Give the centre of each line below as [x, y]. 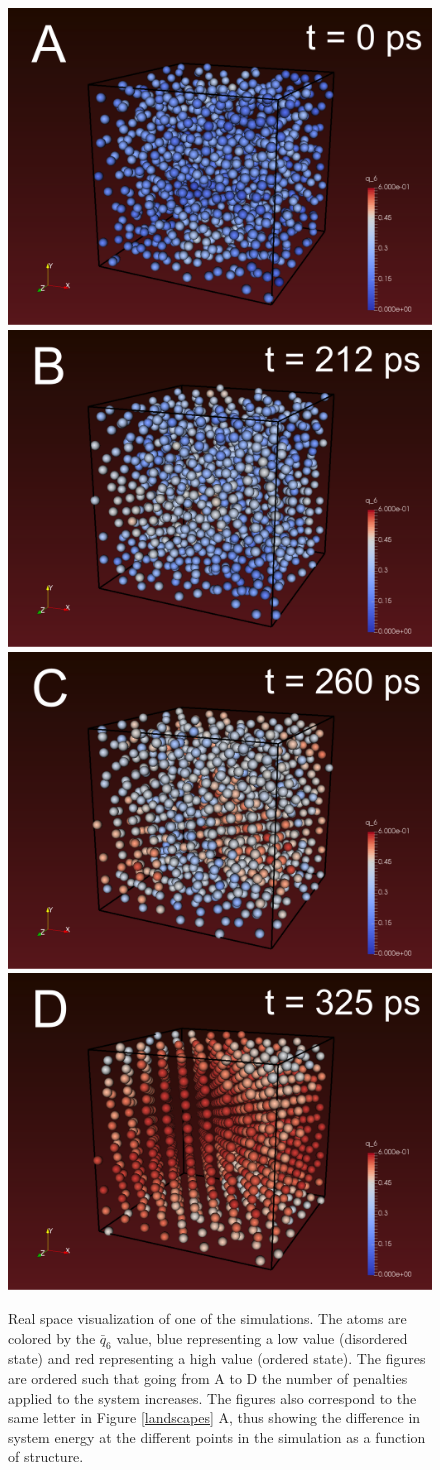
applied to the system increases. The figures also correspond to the [212, 1397]
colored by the [52, 1337]
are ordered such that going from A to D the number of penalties [208, 1378]
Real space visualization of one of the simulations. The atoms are [207, 1318]
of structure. [46, 1456]
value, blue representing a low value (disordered [262, 1337]
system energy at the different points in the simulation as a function [217, 1436]
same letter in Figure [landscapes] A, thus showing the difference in [214, 1417]
